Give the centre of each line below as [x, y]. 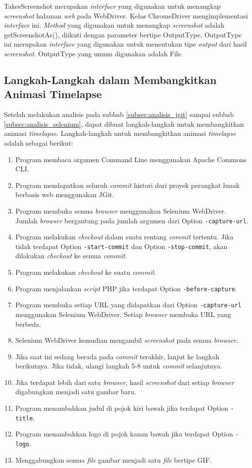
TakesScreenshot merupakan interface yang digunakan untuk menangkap [112, 6]
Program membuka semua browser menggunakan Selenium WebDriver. [121, 210]
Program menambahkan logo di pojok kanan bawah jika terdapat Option [124, 434]
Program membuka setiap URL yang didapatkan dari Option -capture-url [128, 305]
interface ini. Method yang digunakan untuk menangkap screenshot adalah [114, 25]
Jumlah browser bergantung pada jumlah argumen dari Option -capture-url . [132, 220]
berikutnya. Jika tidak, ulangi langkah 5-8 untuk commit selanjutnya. [119, 366]
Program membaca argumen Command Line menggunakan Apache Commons [131, 159]
